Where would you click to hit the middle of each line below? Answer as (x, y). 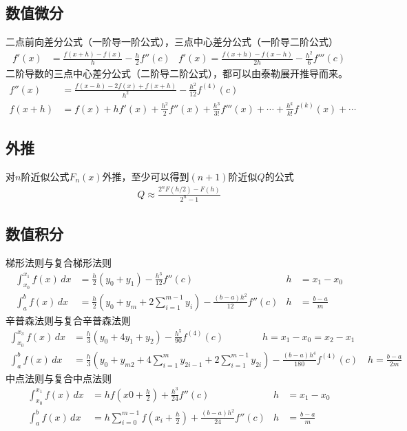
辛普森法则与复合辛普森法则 (68, 320)
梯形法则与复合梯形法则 (59, 262)
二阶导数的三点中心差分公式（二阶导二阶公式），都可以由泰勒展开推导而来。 (177, 73)
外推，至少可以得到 (146, 176)
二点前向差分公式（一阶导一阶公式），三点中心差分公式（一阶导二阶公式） (172, 42)
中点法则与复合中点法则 (59, 378)
